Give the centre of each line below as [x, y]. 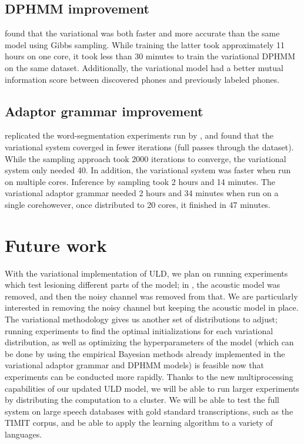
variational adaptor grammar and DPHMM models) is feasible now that [135, 365]
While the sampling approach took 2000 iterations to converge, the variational [146, 158]
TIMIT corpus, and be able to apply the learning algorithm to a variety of [139, 423]
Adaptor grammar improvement [104, 111]
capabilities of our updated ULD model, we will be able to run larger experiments [152, 388]
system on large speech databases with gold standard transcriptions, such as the [149, 411]
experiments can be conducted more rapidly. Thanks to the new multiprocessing [149, 376]
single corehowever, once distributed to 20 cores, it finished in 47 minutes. [138, 204]
